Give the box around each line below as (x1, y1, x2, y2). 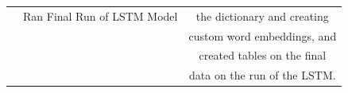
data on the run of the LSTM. (189, 67, 336, 83)
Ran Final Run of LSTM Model (23, 7, 178, 24)
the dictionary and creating (195, 7, 329, 24)
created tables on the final (199, 47, 327, 64)
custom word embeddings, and (188, 27, 337, 44)
